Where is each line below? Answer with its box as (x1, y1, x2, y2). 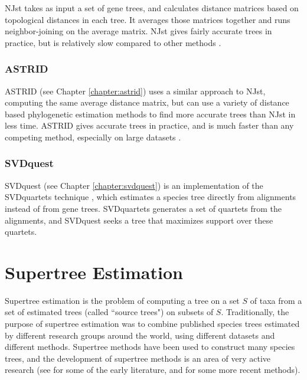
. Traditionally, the (221, 306, 289, 318)
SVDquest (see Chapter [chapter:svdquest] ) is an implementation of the (5, 179, 263, 191)
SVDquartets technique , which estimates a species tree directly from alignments (5, 191, 296, 203)
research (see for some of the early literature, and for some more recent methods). (5, 363, 301, 376)
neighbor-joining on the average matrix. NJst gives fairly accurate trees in (5, 25, 272, 37)
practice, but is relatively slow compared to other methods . (5, 36, 221, 48)
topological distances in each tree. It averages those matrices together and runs (5, 13, 290, 25)
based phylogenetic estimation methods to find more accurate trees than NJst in (5, 107, 296, 120)
